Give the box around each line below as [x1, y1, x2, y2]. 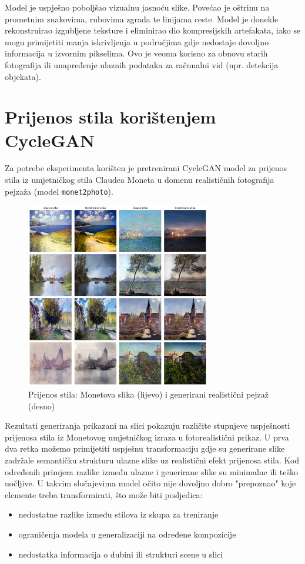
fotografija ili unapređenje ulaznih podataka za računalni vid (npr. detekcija [5, 58, 279, 71]
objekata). [5, 70, 41, 82]
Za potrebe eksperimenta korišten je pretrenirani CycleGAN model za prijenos [5, 162, 287, 174]
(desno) [28, 399, 55, 412]
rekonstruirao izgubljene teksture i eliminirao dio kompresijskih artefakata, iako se [5, 24, 301, 36]
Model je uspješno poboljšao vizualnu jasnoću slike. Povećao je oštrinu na [5, 1, 270, 13]
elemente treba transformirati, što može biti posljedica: [5, 488, 203, 500]
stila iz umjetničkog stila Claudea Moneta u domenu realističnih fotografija [5, 173, 274, 186]
